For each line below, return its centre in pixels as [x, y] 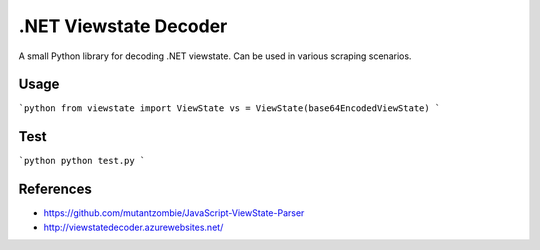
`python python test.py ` [82, 161]
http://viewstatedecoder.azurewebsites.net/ [133, 227]
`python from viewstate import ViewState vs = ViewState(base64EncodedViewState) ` [229, 108]
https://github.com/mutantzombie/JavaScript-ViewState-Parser [174, 213]
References [55, 189]
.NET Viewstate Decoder [123, 26]
